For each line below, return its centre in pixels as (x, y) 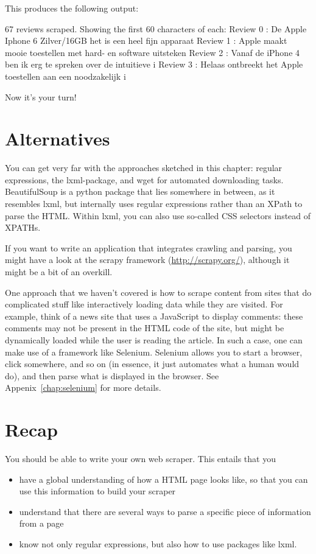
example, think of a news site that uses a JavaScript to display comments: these (154, 316)
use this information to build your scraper (97, 491)
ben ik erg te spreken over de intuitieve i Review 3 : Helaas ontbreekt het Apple (154, 64)
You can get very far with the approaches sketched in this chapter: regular (144, 168)
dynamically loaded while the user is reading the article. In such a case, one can (154, 340)
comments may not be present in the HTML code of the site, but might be (145, 328)
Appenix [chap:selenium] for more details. (83, 387)
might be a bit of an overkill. (59, 272)
